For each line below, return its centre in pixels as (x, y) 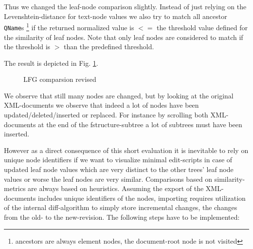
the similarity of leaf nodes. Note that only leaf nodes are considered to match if (124, 37)
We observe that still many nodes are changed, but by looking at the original (119, 95)
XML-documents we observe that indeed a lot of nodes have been (101, 105)
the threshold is (27, 47)
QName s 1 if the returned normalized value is (69, 27)
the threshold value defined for (202, 27)
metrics (15, 188)
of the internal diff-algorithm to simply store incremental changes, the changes (121, 207)
